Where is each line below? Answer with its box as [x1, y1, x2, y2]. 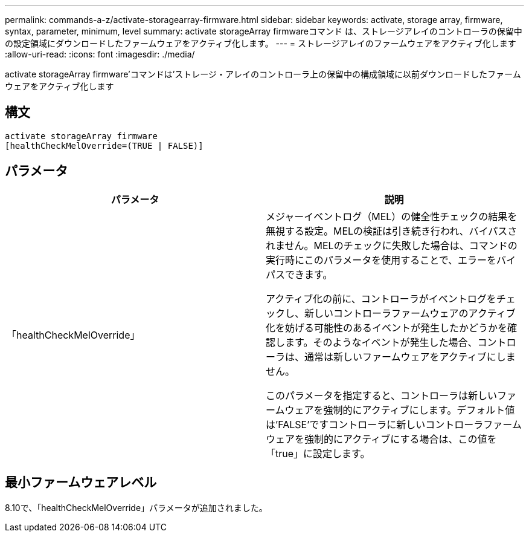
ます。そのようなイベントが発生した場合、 [285, 336, 478, 348]
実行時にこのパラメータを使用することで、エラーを [266, 253, 497, 266]
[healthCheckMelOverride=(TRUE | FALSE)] [5, 140, 204, 151]
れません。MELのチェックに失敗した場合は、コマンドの [266, 239, 518, 252]
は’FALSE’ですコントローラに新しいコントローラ [266, 418, 484, 431]
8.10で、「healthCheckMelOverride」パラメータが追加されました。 [5, 502, 268, 513]
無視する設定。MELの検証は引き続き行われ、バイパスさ [266, 224, 518, 237]
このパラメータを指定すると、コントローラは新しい [266, 389, 497, 402]
